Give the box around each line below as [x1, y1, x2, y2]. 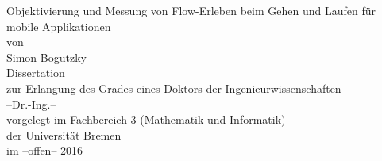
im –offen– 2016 [6, 142, 83, 159]
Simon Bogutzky [6, 48, 87, 65]
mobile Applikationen [6, 17, 111, 34]
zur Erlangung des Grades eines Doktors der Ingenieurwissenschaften [6, 79, 341, 96]
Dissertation [6, 64, 65, 81]
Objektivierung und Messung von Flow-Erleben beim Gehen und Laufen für [6, 2, 376, 18]
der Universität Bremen [6, 126, 122, 143]
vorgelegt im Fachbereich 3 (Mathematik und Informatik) [6, 111, 286, 128]
